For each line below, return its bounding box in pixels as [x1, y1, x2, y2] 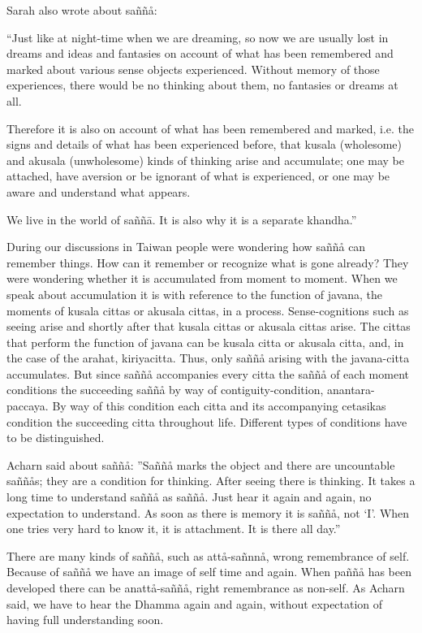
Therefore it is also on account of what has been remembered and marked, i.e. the [6, 119, 415, 137]
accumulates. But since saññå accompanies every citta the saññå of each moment [6, 365, 409, 382]
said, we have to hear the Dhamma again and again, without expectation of [6, 595, 383, 612]
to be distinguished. [6, 429, 105, 446]
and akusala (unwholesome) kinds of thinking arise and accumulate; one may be [6, 151, 404, 168]
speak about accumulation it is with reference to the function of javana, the [6, 285, 383, 302]
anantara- [326, 381, 375, 398]
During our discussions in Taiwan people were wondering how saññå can [6, 238, 366, 255]
